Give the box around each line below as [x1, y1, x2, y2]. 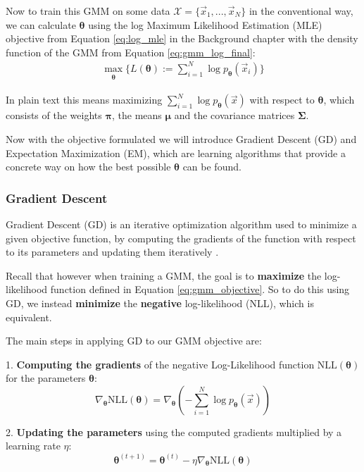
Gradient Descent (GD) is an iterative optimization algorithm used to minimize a [6, 216, 357, 231]
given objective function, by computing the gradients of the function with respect [6, 230, 356, 245]
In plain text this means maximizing [6, 92, 163, 107]
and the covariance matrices [174, 108, 295, 123]
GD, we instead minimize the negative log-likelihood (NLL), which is [6, 295, 314, 310]
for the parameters [6, 371, 86, 385]
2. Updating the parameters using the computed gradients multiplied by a [6, 424, 342, 439]
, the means [111, 108, 162, 123]
